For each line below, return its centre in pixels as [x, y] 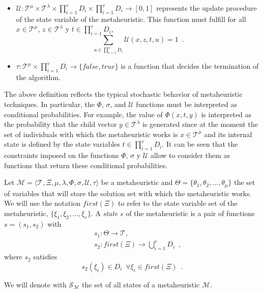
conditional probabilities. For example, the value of [83, 114]
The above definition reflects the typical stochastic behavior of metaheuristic [123, 94]
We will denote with [35, 284]
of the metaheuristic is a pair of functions [190, 213]
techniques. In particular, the [49, 104]
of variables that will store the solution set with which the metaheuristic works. [128, 193]
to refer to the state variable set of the [178, 203]
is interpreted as [226, 114]
